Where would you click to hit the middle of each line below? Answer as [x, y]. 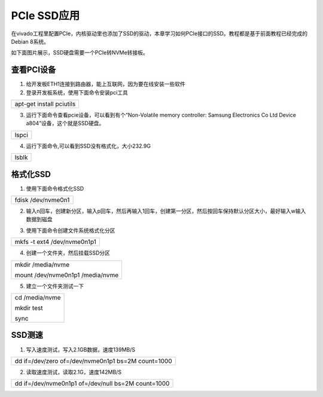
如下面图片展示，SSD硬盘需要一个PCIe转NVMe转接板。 [80, 53]
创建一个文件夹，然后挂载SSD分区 [68, 253]
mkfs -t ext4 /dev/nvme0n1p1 [56, 242]
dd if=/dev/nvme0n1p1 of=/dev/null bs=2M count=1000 [92, 384]
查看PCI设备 [33, 70]
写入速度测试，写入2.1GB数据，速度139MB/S [81, 349]
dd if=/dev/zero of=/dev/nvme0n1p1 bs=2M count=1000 [93, 361]
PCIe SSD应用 [45, 16]
